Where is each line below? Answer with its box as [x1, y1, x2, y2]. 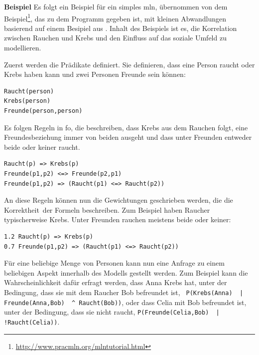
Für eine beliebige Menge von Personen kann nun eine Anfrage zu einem [4, 258, 225, 268]
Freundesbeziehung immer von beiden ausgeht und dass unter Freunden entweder [4, 132, 252, 142]
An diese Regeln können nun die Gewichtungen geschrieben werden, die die [4, 195, 233, 205]
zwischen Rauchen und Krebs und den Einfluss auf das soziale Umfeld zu [4, 32, 227, 43]
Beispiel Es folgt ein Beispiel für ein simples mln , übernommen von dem [4, 1, 228, 11]
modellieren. [4, 42, 41, 53]
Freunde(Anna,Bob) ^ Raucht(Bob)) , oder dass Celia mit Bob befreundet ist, [4, 297, 247, 307]
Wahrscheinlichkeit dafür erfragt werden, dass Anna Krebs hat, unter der [4, 277, 227, 288]
